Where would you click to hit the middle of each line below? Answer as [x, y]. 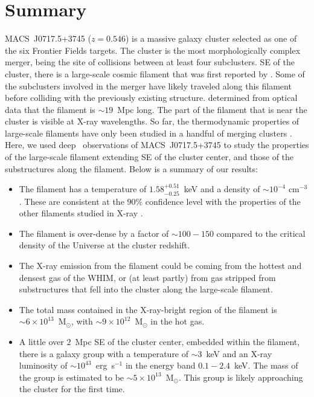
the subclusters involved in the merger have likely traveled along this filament [148, 86]
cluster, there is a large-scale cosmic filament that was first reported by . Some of [155, 73]
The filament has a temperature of [83, 189]
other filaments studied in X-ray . [81, 213]
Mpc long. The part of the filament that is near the [212, 109]
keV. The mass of [266, 365]
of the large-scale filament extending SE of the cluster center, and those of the [149, 157]
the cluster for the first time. [72, 389]
